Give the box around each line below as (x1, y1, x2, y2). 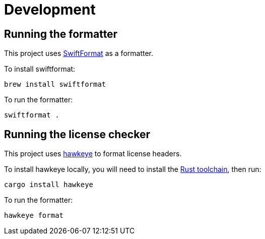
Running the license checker (4, 128, 150, 141)
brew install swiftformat (4, 80, 106, 89)
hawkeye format (4, 211, 64, 220)
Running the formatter (4, 27, 118, 40)
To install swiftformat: (4, 65, 76, 74)
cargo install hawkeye (4, 181, 94, 189)
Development (4, 1, 96, 18)
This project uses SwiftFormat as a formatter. (4, 49, 154, 58)
